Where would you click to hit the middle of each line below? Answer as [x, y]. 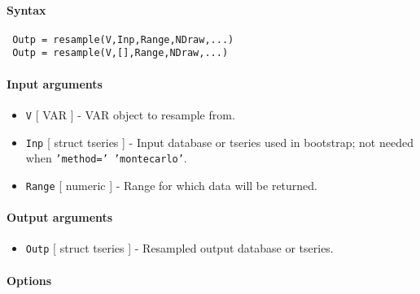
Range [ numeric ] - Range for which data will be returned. [171, 185]
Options [29, 280]
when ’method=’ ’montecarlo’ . [106, 158]
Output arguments [60, 217]
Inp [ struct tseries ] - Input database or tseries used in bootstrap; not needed [219, 142]
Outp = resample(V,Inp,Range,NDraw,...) [123, 39]
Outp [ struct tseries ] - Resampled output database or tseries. [179, 248]
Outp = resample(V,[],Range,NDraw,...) [120, 53]
